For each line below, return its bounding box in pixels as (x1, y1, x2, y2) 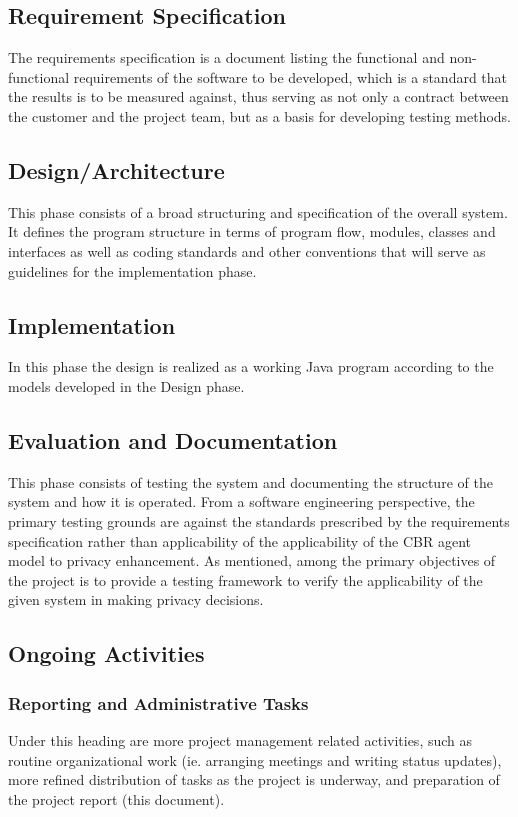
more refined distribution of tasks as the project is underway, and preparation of (8, 769, 500, 790)
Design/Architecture (8, 154, 225, 185)
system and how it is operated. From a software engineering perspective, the (8, 491, 475, 512)
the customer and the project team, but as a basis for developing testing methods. (8, 105, 512, 126)
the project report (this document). (8, 788, 225, 809)
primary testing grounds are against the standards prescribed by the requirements (8, 510, 510, 531)
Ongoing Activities (8, 638, 205, 669)
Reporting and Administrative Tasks (8, 690, 309, 715)
